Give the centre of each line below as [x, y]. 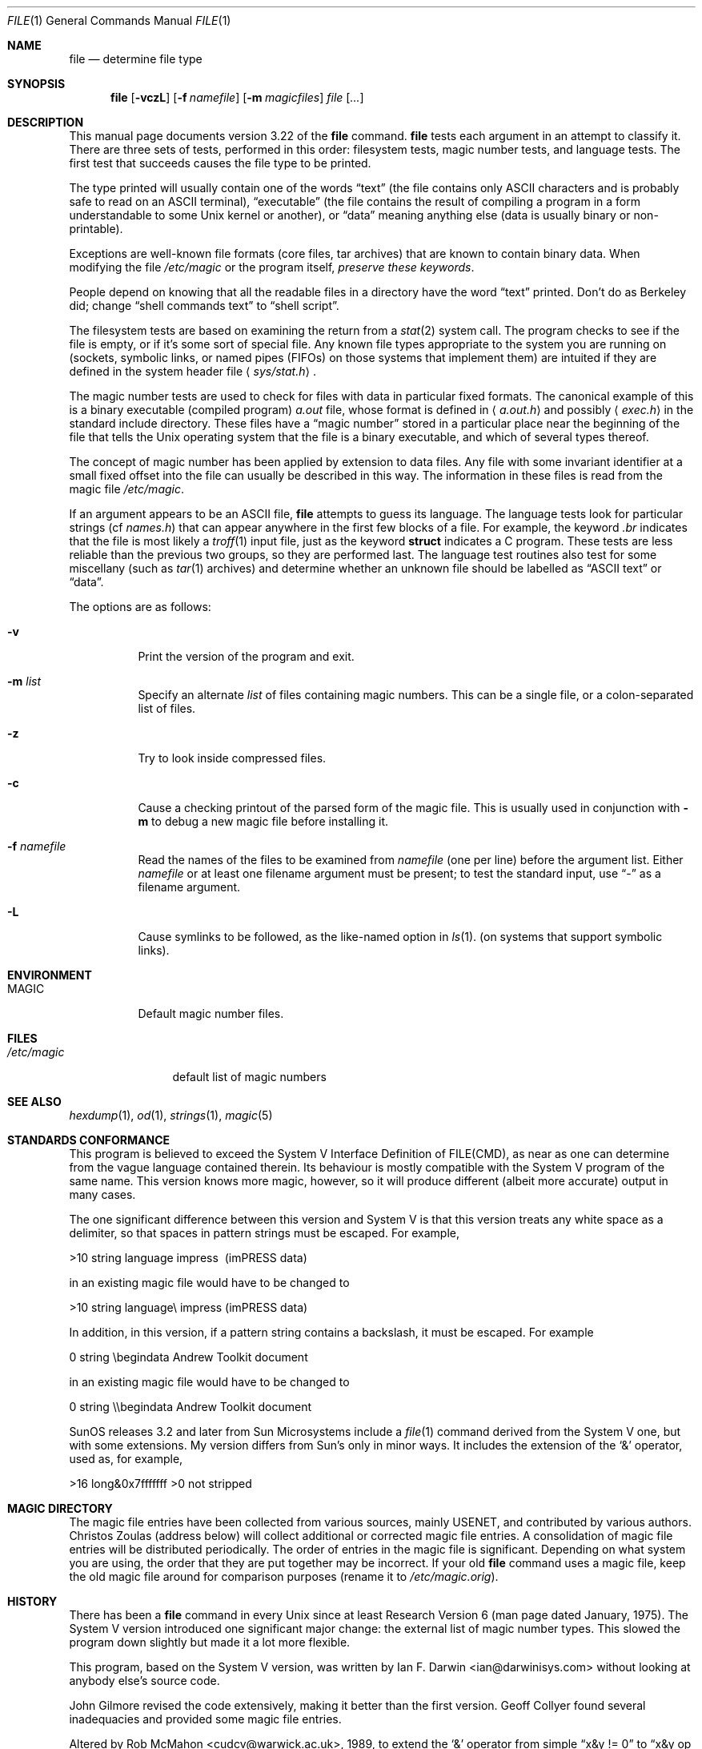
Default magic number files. [211, 1013]
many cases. [102, 1194]
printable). [96, 229]
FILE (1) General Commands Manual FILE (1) [119, 20]
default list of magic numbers [249, 1077]
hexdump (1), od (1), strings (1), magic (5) [171, 1115]
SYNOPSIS [36, 84]
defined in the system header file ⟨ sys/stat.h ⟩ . [193, 371]
